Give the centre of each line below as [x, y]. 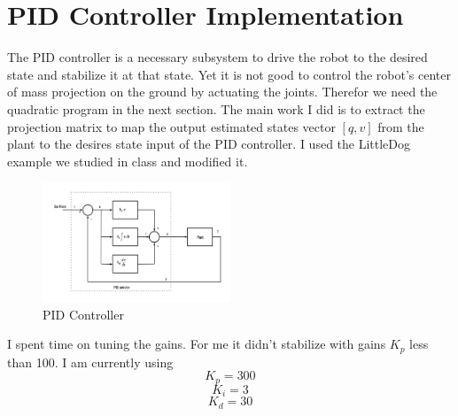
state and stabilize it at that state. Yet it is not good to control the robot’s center [229, 74]
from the [401, 126]
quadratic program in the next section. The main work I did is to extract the [216, 108]
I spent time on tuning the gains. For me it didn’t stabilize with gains [197, 344]
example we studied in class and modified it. [128, 161]
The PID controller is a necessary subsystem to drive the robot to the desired [217, 57]
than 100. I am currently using [90, 362]
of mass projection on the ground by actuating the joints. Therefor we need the [222, 92]
